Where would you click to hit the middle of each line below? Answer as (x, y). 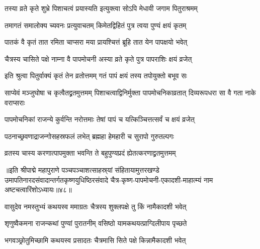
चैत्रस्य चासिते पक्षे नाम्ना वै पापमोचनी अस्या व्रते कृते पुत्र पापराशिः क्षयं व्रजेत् (98, 58)
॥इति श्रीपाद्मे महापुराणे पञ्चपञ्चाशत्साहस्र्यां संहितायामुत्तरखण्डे (82, 169)
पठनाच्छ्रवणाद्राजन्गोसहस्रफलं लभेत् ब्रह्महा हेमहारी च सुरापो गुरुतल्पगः (89, 136)
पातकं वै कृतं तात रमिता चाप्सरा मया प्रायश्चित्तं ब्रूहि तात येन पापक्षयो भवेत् (96, 42)
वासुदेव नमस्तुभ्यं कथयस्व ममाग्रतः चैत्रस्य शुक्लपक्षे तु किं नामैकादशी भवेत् (96, 206)
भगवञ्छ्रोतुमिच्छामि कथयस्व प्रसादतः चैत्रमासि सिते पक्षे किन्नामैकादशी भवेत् (95, 240)
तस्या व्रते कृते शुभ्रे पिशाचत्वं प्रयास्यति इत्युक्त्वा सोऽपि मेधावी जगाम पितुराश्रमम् (101, 8)
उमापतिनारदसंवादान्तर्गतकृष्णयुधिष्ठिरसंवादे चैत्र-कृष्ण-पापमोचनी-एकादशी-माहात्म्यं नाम (109, 179)
